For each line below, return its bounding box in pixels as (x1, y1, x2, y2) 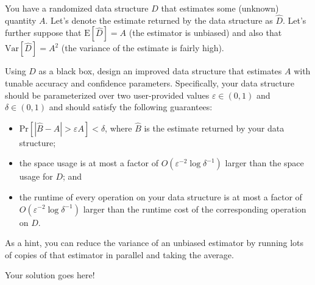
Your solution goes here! (5, 269, 95, 281)
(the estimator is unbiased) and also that (129, 26, 282, 39)
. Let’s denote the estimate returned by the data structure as (45, 13, 273, 26)
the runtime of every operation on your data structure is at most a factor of (19, 190, 302, 203)
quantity (5, 13, 37, 26)
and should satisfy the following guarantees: (49, 100, 213, 113)
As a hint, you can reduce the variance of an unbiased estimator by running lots (5, 236, 304, 249)
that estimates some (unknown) (161, 2, 279, 14)
